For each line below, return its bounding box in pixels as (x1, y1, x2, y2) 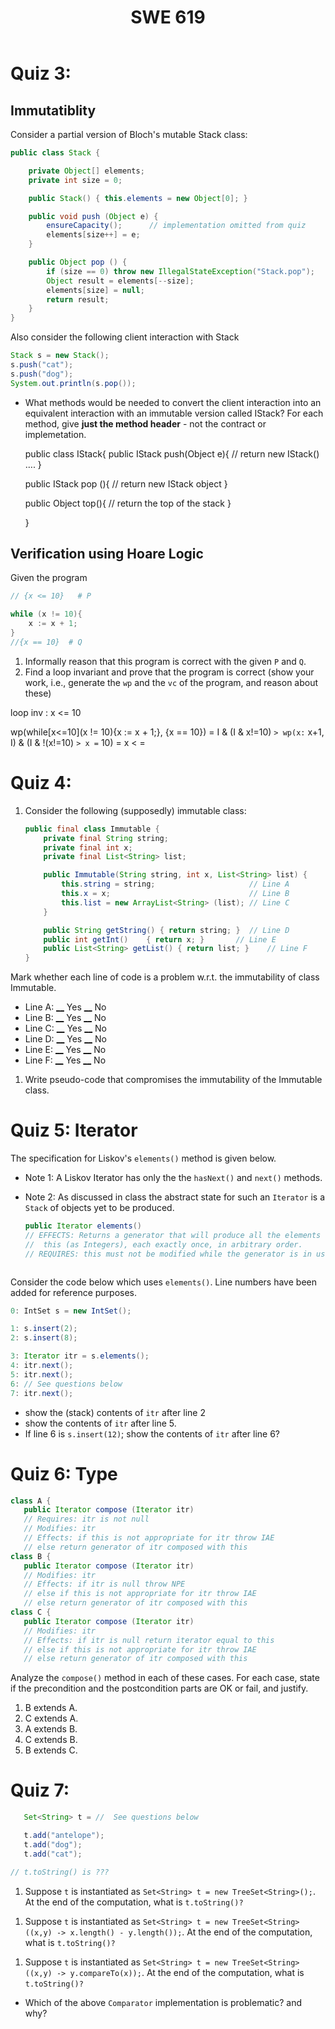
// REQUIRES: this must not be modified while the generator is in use (24, 1249, 330, 1259)
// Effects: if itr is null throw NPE (23, 1579, 186, 1590)
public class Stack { (10, 148, 101, 158)
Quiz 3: (10, 62, 72, 85)
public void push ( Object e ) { (28, 211, 159, 221)
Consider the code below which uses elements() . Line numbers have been (10, 1276, 317, 1288)
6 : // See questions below (10, 1379, 123, 1389)
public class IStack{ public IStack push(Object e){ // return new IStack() (24, 447, 320, 460)
